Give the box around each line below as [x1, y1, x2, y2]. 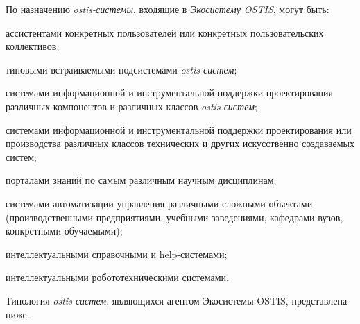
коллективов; [6, 39, 60, 53]
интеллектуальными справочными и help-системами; [6, 246, 228, 261]
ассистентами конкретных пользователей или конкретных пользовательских [6, 25, 324, 40]
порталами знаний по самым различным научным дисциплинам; [6, 173, 277, 187]
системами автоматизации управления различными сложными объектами [6, 196, 313, 210]
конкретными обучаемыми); [6, 223, 123, 238]
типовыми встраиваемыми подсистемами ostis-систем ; [6, 62, 237, 76]
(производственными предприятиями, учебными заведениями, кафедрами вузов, [6, 210, 343, 224]
